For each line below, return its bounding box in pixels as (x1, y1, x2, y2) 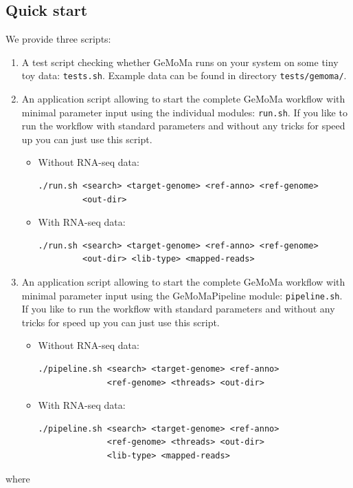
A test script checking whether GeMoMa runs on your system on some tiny (21, 54, 339, 69)
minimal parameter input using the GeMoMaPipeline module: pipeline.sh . (21, 288, 343, 302)
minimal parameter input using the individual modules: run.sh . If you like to (21, 105, 348, 119)
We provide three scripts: (5, 32, 111, 46)
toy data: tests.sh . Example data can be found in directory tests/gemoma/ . (21, 68, 347, 83)
